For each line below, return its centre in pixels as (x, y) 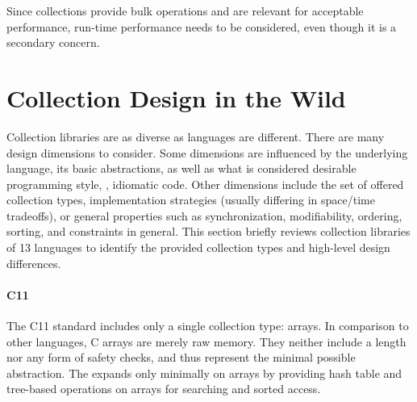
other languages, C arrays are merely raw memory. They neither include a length (206, 341)
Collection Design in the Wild (176, 97)
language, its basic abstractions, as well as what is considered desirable (181, 168)
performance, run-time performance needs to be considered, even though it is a (202, 26)
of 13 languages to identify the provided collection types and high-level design (198, 247)
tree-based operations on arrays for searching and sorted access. (164, 389)
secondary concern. (53, 42)
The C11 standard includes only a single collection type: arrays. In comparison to (208, 326)
